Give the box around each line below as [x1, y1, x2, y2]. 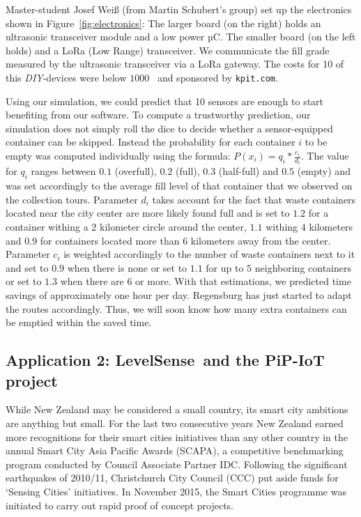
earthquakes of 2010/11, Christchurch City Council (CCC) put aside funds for [6, 470, 339, 485]
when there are [60, 274, 124, 288]
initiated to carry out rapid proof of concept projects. [6, 497, 233, 512]
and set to [6, 260, 49, 275]
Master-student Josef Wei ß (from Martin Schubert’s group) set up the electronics [6, 2, 352, 16]
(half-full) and [218, 164, 279, 178]
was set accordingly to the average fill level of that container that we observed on [6, 178, 353, 193]
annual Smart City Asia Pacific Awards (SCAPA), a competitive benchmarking [6, 443, 344, 458]
